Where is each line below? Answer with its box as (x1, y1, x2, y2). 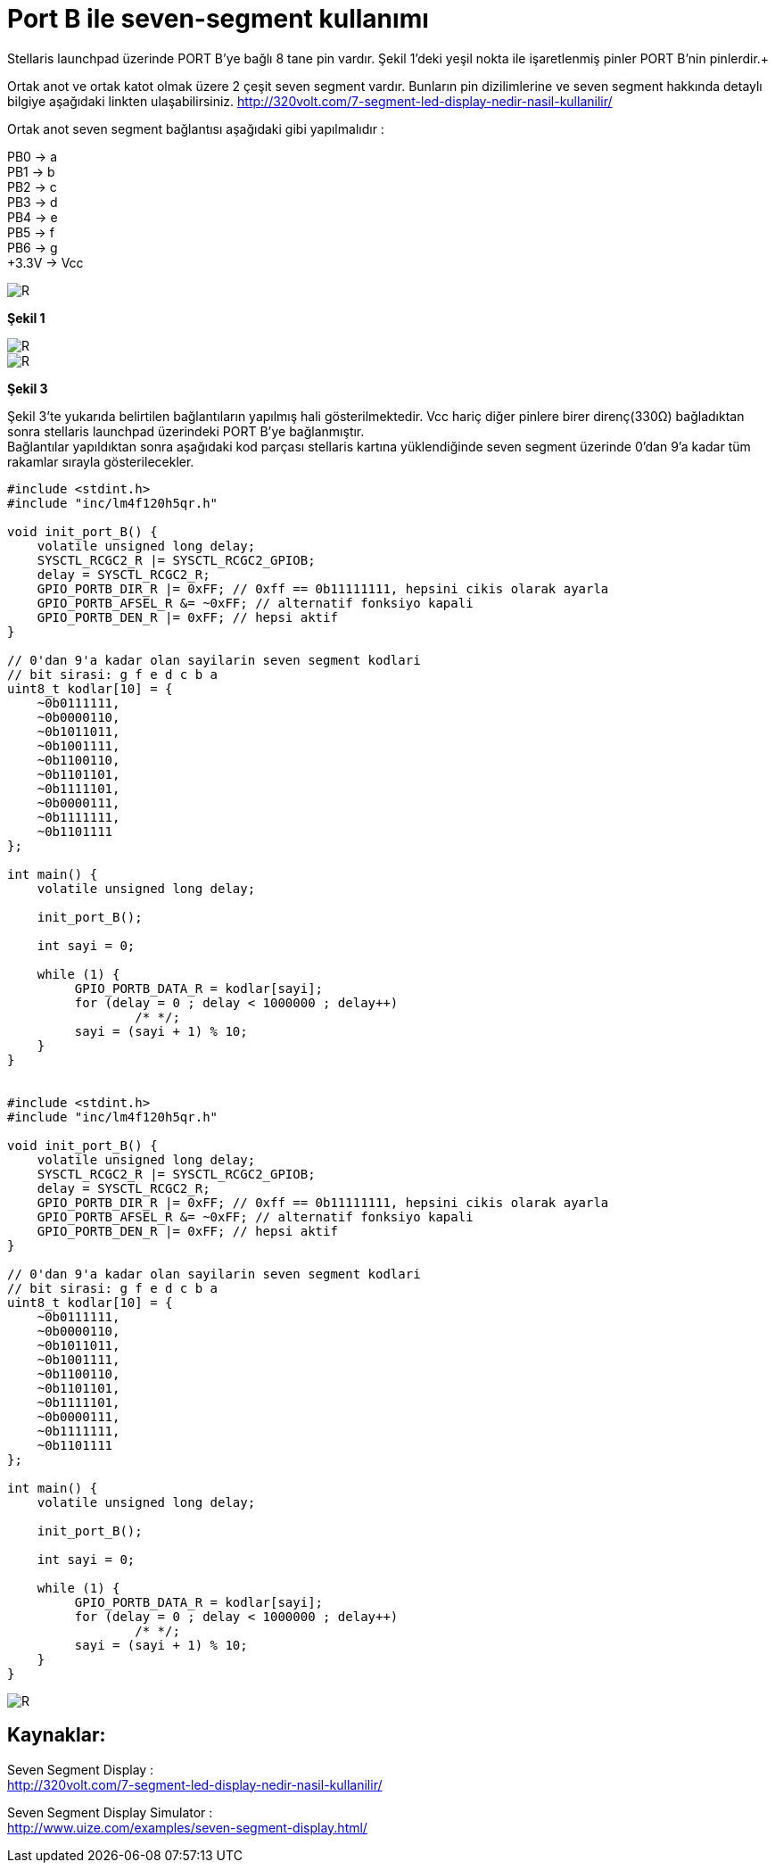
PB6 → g (7, 239, 58, 255)
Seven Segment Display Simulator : (7, 1804, 213, 1820)
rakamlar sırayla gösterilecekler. (7, 453, 194, 469)
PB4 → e (7, 209, 58, 225)
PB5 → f (7, 224, 54, 240)
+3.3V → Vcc (7, 254, 84, 270)
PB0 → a (7, 148, 58, 164)
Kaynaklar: (7, 1724, 106, 1747)
